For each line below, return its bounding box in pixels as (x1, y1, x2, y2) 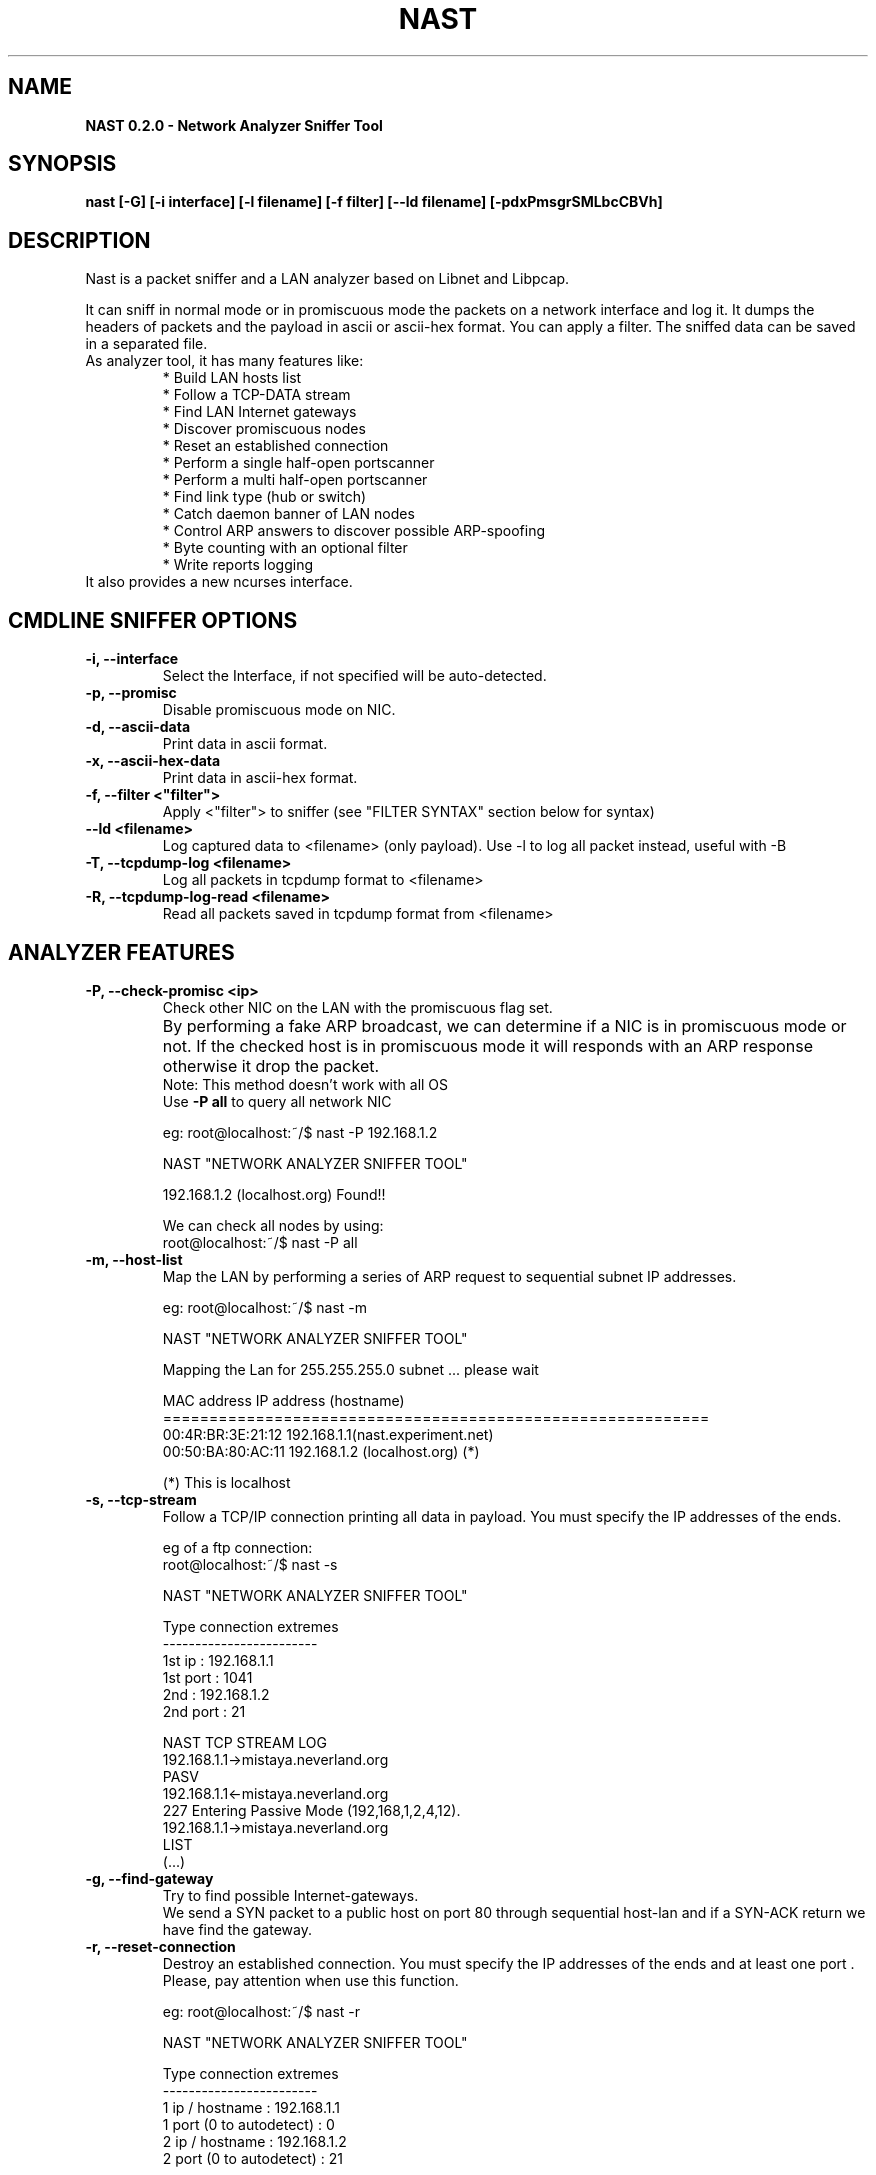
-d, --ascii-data (85, 718, 191, 736)
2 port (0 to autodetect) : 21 (162, 2149, 344, 2167)
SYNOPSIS (8, 151, 117, 177)
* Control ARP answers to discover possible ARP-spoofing (162, 522, 546, 540)
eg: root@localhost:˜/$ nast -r (162, 2002, 361, 2020)
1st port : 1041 (162, 1668, 253, 1686)
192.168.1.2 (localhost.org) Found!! (162, 1185, 386, 1203)
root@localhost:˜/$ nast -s (162, 1555, 338, 1573)
